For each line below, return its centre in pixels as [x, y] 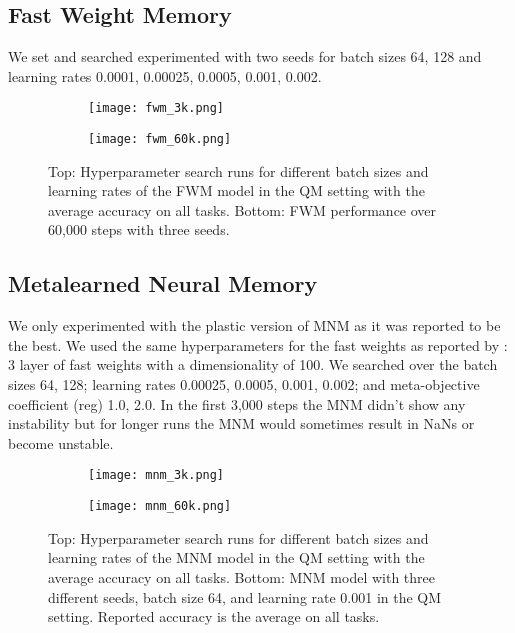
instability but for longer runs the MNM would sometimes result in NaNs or [241, 423]
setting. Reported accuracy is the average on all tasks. [214, 616]
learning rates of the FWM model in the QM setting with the [236, 190]
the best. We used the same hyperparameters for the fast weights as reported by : [258, 344]
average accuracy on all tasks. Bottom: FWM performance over [242, 209]
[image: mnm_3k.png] [156, 475]
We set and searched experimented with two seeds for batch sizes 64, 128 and [245, 56]
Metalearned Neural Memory [163, 283]
